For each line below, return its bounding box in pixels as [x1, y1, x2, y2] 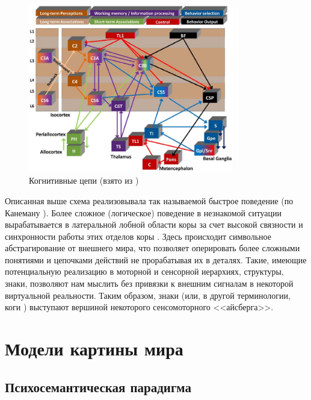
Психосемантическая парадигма [5, 377, 191, 396]
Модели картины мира [5, 336, 183, 361]
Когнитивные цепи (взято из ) [29, 174, 139, 187]
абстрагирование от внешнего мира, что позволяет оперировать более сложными [5, 242, 300, 254]
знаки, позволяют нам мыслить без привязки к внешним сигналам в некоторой [5, 277, 294, 290]
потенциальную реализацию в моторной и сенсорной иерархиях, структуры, [5, 265, 284, 278]
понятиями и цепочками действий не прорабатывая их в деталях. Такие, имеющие [5, 253, 307, 266]
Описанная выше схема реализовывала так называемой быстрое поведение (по [5, 194, 294, 207]
